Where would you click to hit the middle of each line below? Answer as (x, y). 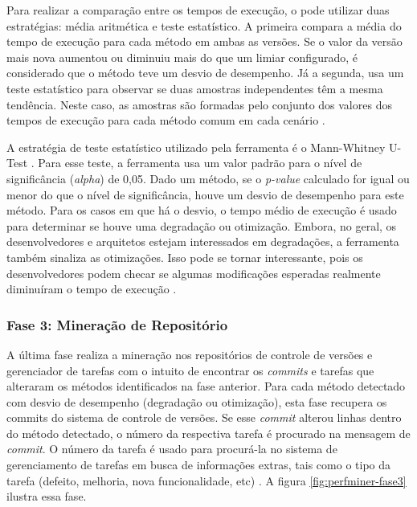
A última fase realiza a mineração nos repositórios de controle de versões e (190, 354)
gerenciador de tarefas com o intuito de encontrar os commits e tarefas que (190, 370)
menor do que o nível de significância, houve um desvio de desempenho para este (205, 194)
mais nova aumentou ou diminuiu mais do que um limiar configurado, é (182, 57)
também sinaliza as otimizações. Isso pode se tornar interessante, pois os (185, 257)
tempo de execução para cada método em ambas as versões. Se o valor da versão (204, 41)
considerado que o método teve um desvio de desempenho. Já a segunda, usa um (205, 73)
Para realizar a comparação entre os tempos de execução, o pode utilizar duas (198, 10)
